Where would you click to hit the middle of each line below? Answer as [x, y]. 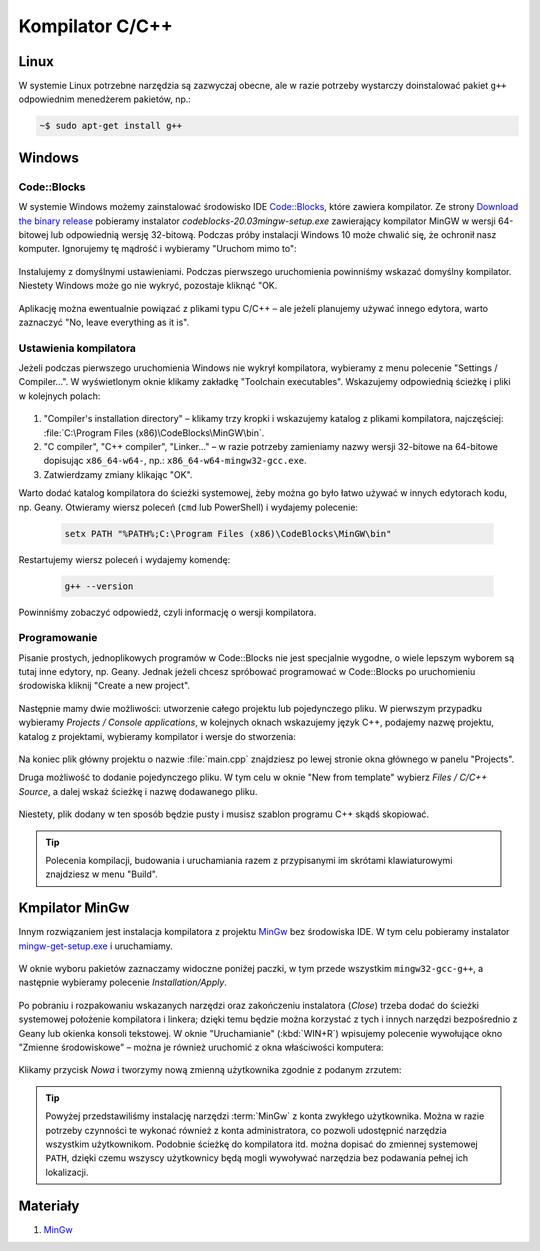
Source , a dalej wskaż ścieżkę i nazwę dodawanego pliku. [138, 791]
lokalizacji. [67, 1172]
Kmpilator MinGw [74, 908]
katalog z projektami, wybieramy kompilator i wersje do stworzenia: [157, 736]
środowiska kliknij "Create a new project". [104, 686]
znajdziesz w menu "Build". [102, 874]
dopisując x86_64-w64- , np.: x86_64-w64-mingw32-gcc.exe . [175, 461]
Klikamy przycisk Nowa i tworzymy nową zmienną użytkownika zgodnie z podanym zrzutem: [210, 1070]
